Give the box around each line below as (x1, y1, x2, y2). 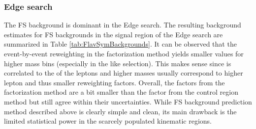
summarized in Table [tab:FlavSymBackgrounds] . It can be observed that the (4, 39, 237, 49)
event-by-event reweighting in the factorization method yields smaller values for (4, 49, 244, 58)
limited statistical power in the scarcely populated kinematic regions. (4, 116, 212, 126)
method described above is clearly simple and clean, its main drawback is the (4, 106, 237, 116)
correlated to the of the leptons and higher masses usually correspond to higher (4, 68, 243, 78)
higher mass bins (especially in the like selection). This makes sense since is (4, 58, 231, 68)
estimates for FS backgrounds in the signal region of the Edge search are (4, 29, 223, 39)
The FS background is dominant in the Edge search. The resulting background (4, 20, 241, 30)
